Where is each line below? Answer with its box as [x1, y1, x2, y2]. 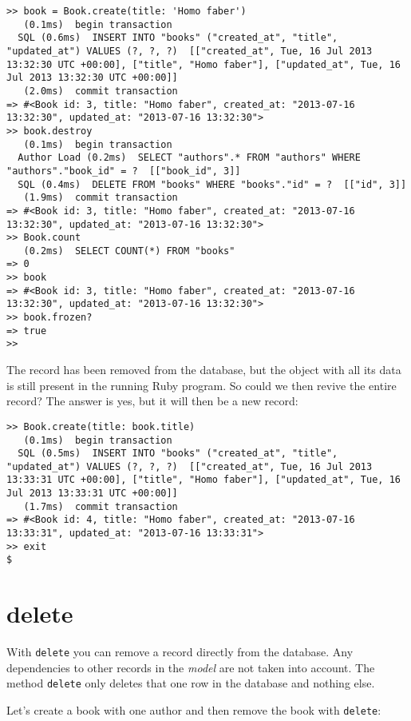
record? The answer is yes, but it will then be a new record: [6, 392, 298, 409]
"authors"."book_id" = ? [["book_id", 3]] [6, 165, 241, 177]
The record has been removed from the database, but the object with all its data [6, 361, 401, 378]
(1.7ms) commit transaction [23, 500, 178, 512]
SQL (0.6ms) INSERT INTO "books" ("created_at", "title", [18, 32, 338, 44]
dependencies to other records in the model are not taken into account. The [6, 659, 375, 675]
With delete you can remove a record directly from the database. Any [6, 643, 354, 660]
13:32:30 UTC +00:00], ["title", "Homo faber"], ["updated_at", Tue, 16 [6, 58, 401, 70]
